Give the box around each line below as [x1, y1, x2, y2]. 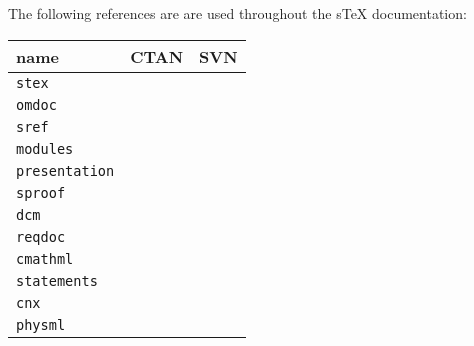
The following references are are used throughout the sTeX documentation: [8, 3, 467, 23]
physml [16, 316, 66, 333]
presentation [16, 162, 115, 179]
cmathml [16, 250, 74, 267]
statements [16, 272, 98, 289]
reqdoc [16, 228, 66, 245]
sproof [16, 184, 66, 201]
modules [16, 140, 74, 157]
